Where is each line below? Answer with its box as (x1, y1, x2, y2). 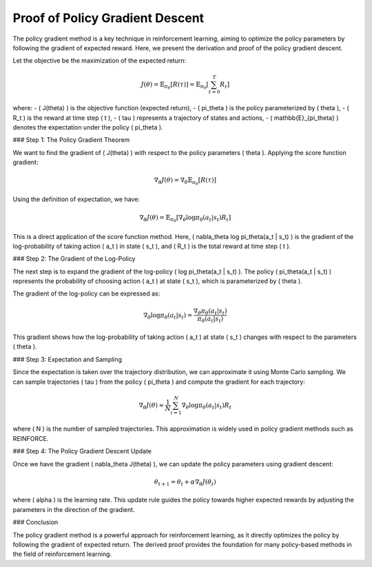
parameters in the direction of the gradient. (12, 505, 135, 513)
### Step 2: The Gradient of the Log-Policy (12, 255, 136, 263)
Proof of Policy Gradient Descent (12, 10, 205, 25)
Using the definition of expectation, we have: (12, 195, 141, 203)
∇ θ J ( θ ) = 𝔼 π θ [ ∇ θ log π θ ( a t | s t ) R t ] (138, 214, 231, 224)
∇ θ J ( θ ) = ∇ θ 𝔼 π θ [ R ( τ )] (154, 176, 217, 187)
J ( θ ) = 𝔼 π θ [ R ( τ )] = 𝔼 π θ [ (141, 80, 209, 91)
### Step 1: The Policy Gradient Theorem (12, 136, 130, 144)
